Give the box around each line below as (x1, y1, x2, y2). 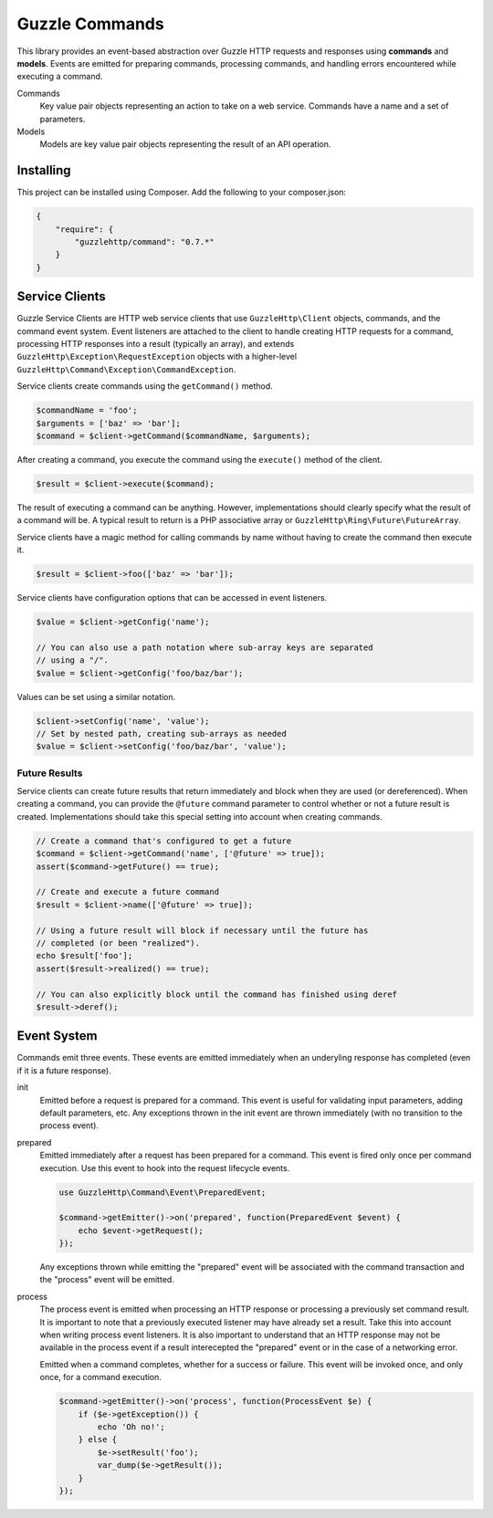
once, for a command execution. (39, 1372, 162, 1383)
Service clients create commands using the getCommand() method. (16, 381, 273, 392)
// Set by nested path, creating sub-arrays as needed (36, 728, 287, 738)
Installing (16, 162, 72, 178)
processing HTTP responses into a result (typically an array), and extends (16, 339, 295, 350)
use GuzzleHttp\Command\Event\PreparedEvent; (58, 1187, 267, 1198)
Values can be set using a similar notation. (16, 691, 176, 702)
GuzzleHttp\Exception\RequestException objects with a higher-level (16, 351, 297, 362)
